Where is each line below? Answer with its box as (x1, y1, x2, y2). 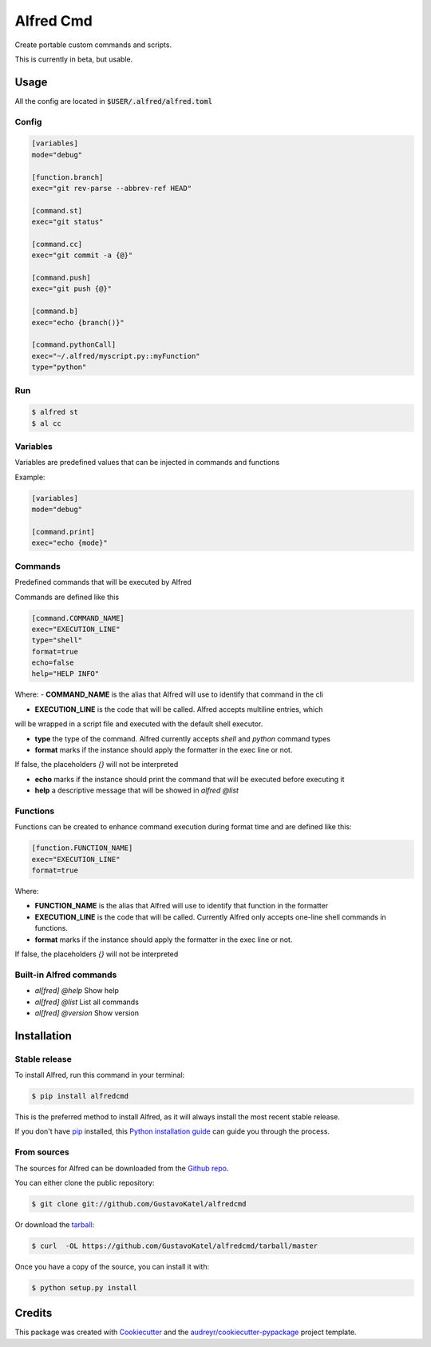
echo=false (31, 658, 74, 667)
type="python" (31, 363, 87, 372)
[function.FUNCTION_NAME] (31, 844, 133, 852)
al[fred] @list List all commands (34, 997, 140, 1007)
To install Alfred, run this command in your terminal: (14, 1071, 185, 1080)
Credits (14, 1306, 53, 1320)
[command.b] (31, 307, 79, 316)
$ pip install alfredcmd (31, 1091, 129, 1101)
